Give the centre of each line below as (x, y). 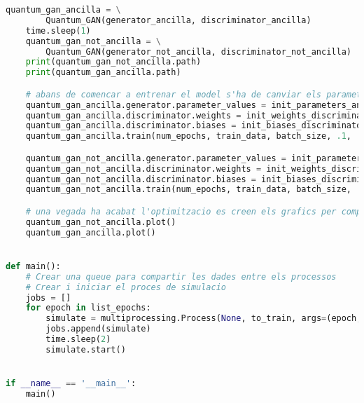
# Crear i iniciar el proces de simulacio (126, 287)
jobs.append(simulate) (98, 329)
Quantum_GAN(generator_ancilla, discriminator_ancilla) (178, 20)
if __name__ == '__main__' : (71, 384)
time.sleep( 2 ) (78, 340)
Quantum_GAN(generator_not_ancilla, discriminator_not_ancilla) (198, 52)
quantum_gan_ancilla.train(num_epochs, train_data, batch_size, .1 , (188, 136)
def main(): (33, 266)
